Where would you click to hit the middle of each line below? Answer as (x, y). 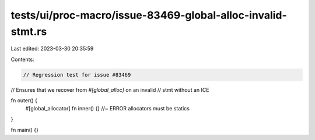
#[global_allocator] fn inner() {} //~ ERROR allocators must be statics (107, 109)
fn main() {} (25, 130)
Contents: (22, 59)
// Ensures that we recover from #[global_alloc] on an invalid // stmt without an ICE (110, 89)
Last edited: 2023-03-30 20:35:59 (52, 49)
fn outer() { (24, 100)
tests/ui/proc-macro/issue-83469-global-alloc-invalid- (149, 15)
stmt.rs (29, 31)
